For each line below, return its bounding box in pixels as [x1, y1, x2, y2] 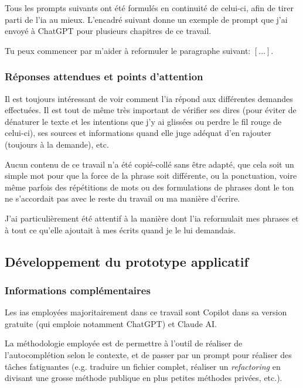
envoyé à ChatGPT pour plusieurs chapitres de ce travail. [5, 25, 212, 37]
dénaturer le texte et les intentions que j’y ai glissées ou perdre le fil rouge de [5, 115, 282, 127]
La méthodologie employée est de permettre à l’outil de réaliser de [5, 337, 243, 349]
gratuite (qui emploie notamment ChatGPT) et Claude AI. [5, 317, 217, 329]
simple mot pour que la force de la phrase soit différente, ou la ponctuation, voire [5, 169, 297, 182]
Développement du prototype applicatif [5, 252, 248, 270]
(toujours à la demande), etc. [5, 138, 109, 150]
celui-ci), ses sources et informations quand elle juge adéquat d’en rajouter [5, 127, 271, 139]
